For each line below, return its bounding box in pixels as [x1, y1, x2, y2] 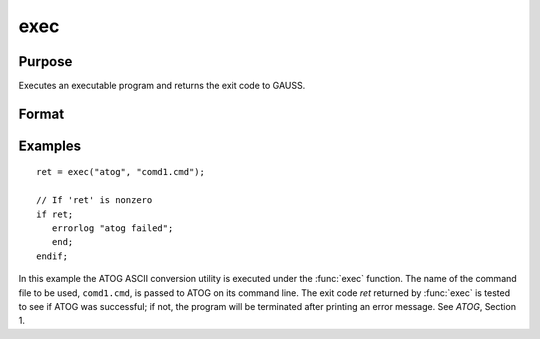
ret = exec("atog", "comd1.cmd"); [36, 166, 205, 178]
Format [18, 105, 65, 122]
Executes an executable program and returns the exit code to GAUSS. [18, 80, 306, 92]
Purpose [18, 53, 73, 70]
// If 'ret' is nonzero [36, 195, 153, 206]
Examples [18, 137, 82, 154]
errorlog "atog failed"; [51, 223, 174, 234]
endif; [36, 250, 69, 262]
